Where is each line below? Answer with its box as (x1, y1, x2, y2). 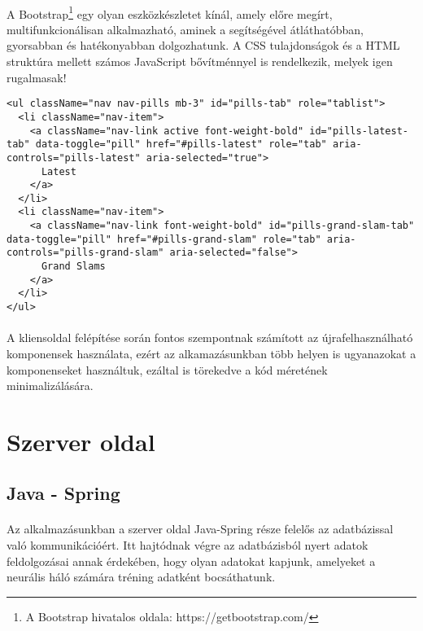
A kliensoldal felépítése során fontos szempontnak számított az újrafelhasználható (7, 329, 413, 346)
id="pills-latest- (309, 125, 408, 137)
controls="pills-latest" (7, 151, 141, 164)
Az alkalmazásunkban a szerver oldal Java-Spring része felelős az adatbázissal (7, 520, 394, 537)
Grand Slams (41, 261, 106, 273)
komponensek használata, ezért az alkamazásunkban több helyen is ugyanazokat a (7, 344, 416, 362)
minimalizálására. (7, 377, 94, 394)
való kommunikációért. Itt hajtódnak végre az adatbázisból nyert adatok (7, 537, 368, 554)
